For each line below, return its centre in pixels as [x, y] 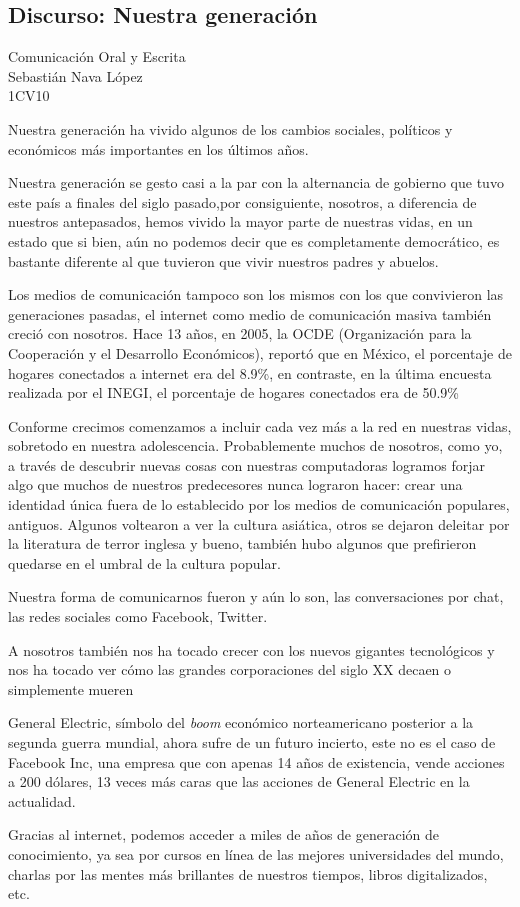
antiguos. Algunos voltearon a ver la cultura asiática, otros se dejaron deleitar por [259, 523]
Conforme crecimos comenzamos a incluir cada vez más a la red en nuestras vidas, [260, 425]
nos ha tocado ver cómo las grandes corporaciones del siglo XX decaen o [230, 669]
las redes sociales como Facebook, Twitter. [138, 616]
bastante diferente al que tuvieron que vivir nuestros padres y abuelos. [223, 260]
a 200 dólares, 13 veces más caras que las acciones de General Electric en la [239, 781]
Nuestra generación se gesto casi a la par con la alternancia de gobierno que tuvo [256, 182]
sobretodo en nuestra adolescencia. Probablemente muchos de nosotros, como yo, [255, 445]
